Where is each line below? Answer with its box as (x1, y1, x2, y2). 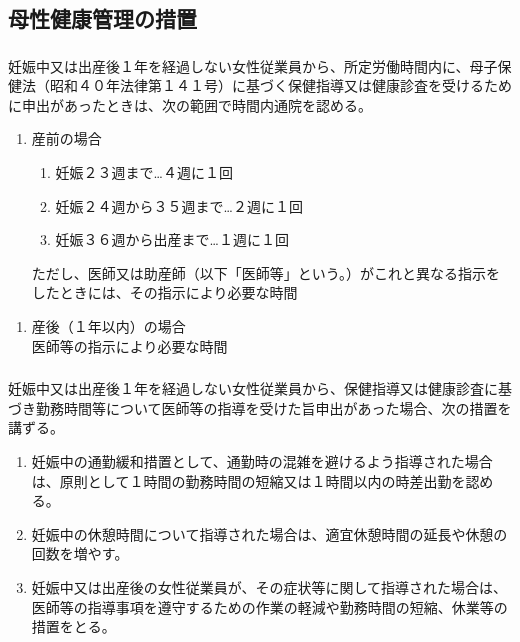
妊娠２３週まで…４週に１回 (55, 162, 233, 183)
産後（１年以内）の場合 (31, 316, 186, 337)
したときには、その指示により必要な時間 (31, 282, 298, 303)
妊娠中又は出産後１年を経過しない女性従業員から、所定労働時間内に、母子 (8, 55, 498, 76)
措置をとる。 (31, 616, 116, 637)
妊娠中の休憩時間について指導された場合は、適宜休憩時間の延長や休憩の (31, 523, 508, 544)
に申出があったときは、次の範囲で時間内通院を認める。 (8, 94, 372, 115)
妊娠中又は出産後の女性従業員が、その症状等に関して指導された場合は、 (31, 576, 508, 597)
